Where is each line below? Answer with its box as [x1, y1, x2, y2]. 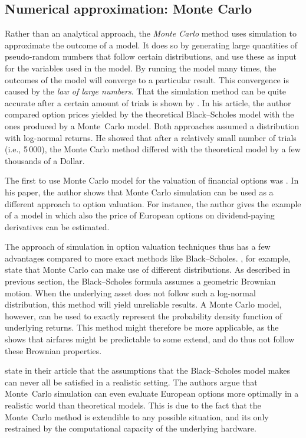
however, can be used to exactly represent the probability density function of [5, 309, 282, 322]
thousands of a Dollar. [5, 154, 85, 166]
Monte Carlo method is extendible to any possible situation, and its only [5, 410, 269, 423]
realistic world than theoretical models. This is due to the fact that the [5, 399, 261, 411]
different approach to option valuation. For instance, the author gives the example [5, 197, 301, 210]
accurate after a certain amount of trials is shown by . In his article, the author [5, 96, 291, 109]
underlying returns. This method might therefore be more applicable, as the [5, 321, 279, 334]
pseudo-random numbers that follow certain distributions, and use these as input [5, 50, 297, 63]
